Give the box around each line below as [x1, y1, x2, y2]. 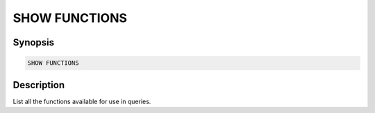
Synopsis [12, 37, 55, 48]
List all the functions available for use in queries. [12, 97, 151, 105]
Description [12, 79, 65, 91]
